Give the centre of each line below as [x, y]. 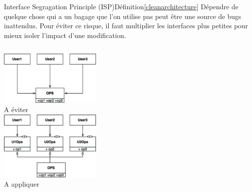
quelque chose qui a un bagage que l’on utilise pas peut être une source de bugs [123, 16]
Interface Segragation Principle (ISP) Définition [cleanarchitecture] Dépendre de [121, 6]
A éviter [16, 109]
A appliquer [22, 184]
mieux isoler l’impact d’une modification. [65, 35]
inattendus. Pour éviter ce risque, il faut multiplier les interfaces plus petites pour [126, 26]
